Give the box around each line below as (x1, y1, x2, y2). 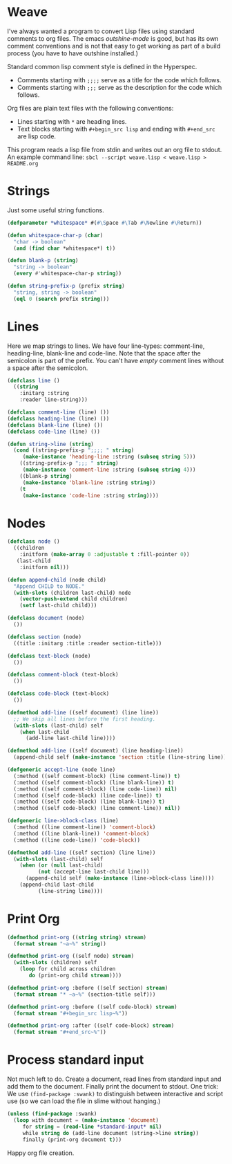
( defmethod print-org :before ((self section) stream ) (7, 984, 168, 991)
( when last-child (19, 728, 70, 735)
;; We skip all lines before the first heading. (13, 715, 156, 723)
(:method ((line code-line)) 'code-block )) (13, 836, 140, 844)
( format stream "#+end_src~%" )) (13, 1028, 107, 1036)
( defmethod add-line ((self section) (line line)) (7, 849, 156, 856)
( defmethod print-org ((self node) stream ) (7, 952, 135, 960)
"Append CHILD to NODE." (13, 582, 85, 590)
